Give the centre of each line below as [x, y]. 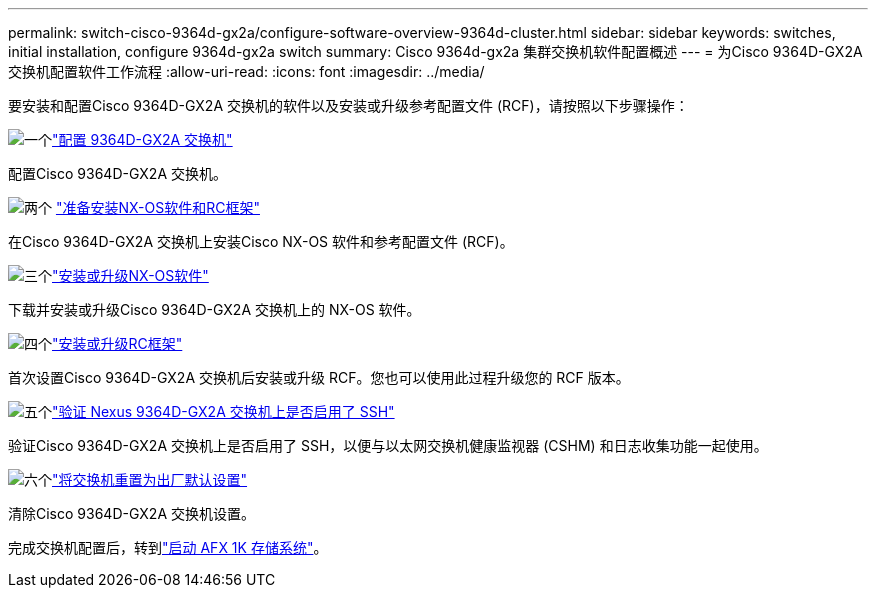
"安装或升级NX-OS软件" [130, 275]
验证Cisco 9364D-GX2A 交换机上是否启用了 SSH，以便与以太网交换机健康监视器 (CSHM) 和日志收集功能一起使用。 [388, 445]
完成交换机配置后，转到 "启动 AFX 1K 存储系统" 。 [168, 547]
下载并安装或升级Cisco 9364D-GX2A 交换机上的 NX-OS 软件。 [214, 309]
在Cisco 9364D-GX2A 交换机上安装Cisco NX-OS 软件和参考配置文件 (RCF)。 [261, 241]
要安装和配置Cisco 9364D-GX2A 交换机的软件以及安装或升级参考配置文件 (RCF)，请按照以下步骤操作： [348, 105]
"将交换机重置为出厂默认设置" [150, 479]
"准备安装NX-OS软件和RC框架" [157, 207]
